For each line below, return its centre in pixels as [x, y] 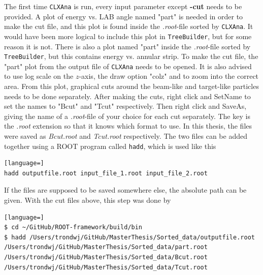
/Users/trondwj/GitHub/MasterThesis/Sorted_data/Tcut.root [106, 267]
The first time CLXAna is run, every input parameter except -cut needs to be [123, 6]
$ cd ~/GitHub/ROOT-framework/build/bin [73, 227]
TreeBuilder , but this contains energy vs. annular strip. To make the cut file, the [131, 56]
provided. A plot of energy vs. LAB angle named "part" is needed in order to [124, 16]
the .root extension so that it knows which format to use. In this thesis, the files [128, 126]
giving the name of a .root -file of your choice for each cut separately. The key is [127, 116]
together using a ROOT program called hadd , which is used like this [110, 146]
